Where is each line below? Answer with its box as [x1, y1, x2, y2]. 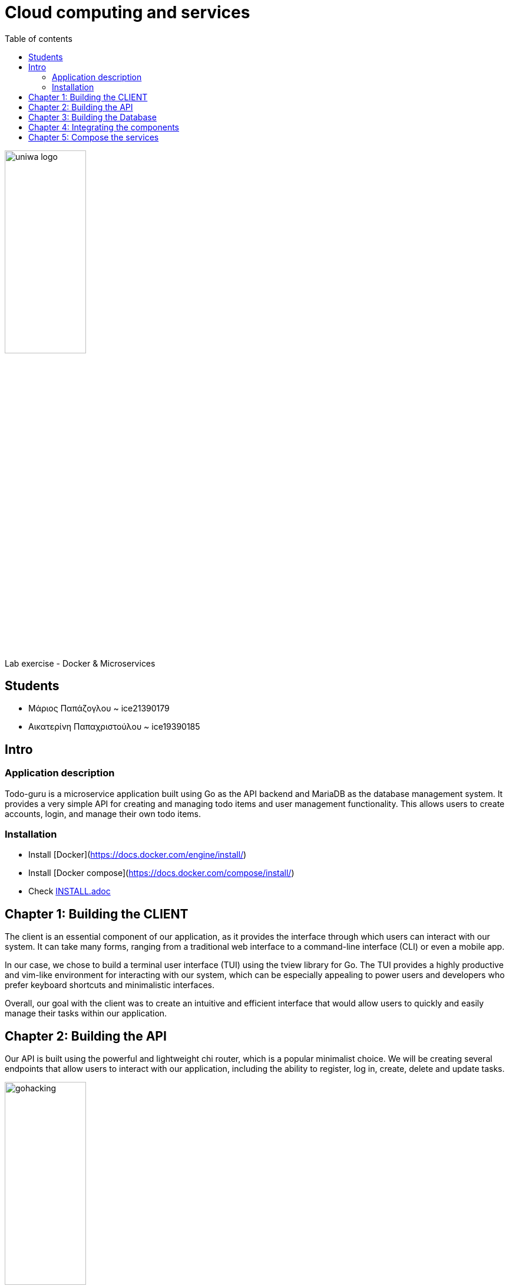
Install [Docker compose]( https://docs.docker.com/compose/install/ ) [28, 868, 295, 878]
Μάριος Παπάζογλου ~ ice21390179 [28, 703, 170, 714]
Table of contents [5, 33, 72, 44]
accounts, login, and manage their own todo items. [5, 808, 201, 819]
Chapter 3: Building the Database [28, 111, 157, 122]
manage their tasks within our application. [5, 1008, 167, 1019]
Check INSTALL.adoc [28, 886, 111, 897]
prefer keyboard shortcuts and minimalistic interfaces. [5, 980, 214, 990]
